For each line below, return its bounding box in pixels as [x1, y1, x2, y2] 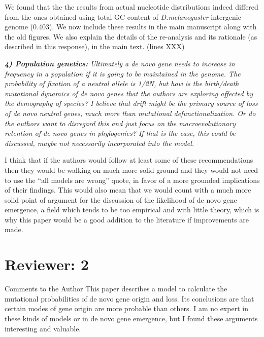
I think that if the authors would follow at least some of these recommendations [5, 155, 253, 165]
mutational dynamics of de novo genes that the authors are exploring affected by [5, 88, 253, 98]
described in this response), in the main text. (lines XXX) [5, 41, 185, 52]
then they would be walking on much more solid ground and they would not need [5, 164, 258, 175]
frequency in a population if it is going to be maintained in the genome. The [5, 68, 241, 79]
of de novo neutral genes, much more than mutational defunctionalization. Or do [5, 107, 256, 118]
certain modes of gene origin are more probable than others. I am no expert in [5, 303, 248, 314]
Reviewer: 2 [5, 254, 89, 275]
